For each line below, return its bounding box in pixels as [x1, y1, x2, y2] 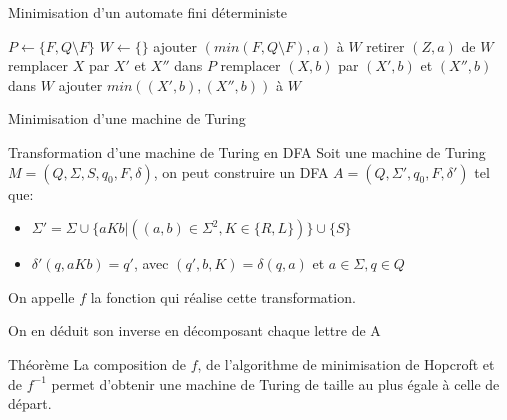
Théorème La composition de [8, 353, 187, 374]
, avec [133, 253, 169, 274]
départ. [8, 393, 52, 414]
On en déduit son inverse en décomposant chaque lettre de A [8, 320, 381, 341]
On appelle [8, 286, 75, 307]
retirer [366, 35, 405, 56]
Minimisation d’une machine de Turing [8, 108, 246, 129]
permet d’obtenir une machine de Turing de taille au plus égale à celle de [51, 373, 500, 394]
